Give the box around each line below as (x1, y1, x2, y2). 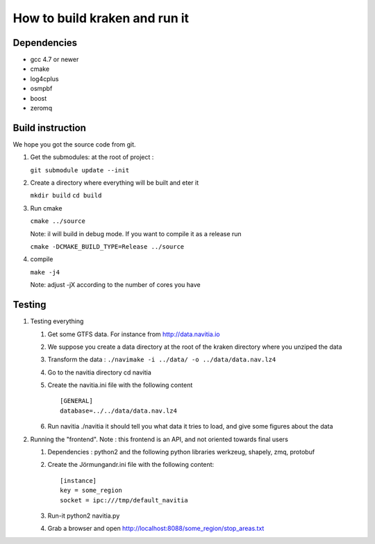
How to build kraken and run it (12, 10, 190, 26)
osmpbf (30, 84, 53, 93)
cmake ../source (30, 217, 86, 225)
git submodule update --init (30, 166, 130, 174)
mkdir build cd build (30, 192, 102, 199)
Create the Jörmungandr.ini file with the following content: (47, 461, 215, 469)
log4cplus (30, 74, 59, 83)
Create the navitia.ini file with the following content (47, 381, 193, 389)
